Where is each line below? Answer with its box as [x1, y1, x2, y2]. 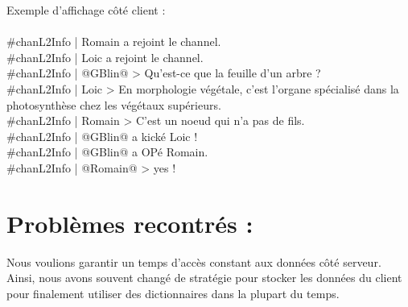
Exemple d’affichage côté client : [6, 2, 166, 18]
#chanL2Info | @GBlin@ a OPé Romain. [6, 143, 208, 160]
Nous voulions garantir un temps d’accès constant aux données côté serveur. [6, 253, 381, 270]
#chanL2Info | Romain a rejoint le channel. [6, 33, 221, 50]
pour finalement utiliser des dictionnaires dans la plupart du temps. [6, 284, 340, 301]
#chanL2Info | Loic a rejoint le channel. [6, 48, 204, 65]
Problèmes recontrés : [6, 206, 253, 239]
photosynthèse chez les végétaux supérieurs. [6, 96, 221, 113]
